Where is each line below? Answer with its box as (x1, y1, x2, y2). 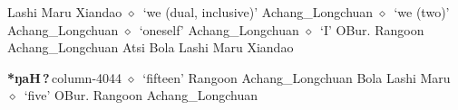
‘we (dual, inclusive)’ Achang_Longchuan (142, 3, 374, 21)
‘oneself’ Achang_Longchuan (139, 20, 299, 39)
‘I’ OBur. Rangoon (320, 20, 424, 39)
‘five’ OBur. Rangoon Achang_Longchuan (24, 86, 258, 105)
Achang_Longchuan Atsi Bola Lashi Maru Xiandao (7, 38, 294, 57)
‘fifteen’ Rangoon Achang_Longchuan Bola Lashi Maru (142, 68, 451, 87)
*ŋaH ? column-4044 (7, 68, 122, 87)
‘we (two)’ (394, 3, 450, 21)
